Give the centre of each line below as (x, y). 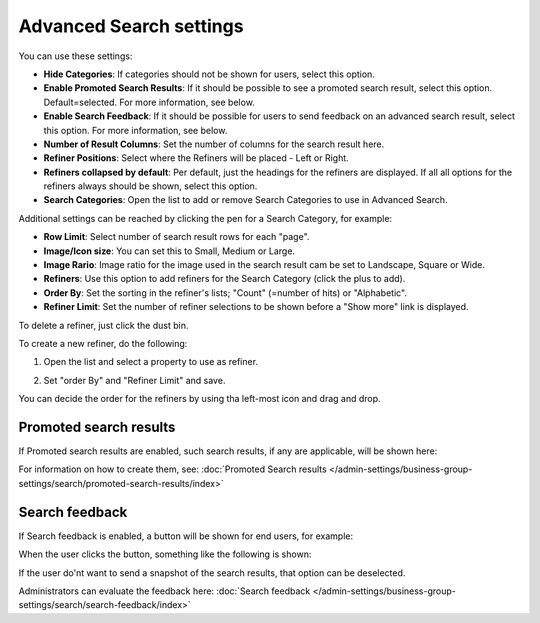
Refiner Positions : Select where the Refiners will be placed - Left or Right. (196, 158)
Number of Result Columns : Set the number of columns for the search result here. (214, 144)
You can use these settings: (75, 56)
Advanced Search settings (131, 26)
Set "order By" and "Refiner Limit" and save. (134, 380)
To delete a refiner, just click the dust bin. (103, 325)
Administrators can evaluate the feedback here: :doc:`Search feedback (164, 591)
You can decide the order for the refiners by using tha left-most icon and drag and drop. (199, 399)
